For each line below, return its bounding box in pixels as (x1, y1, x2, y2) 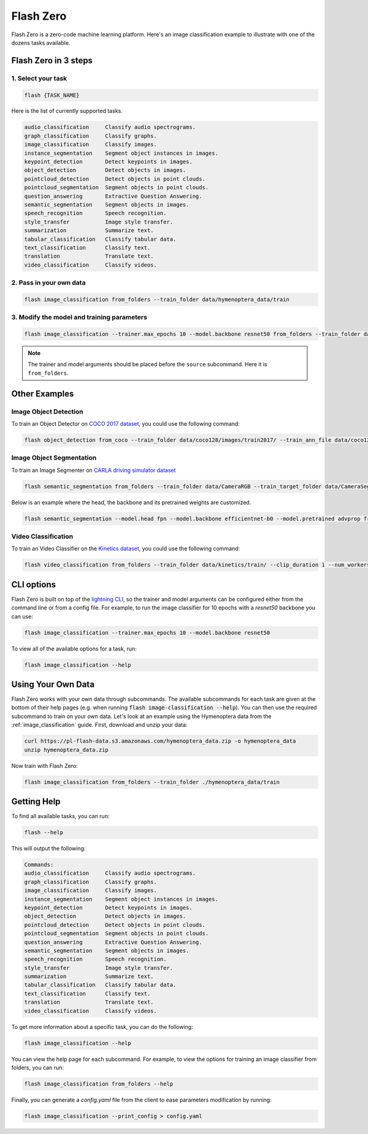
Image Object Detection (11, 407, 83, 416)
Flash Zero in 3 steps (11, 55, 93, 66)
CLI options (11, 579, 56, 590)
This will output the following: (11, 845, 86, 852)
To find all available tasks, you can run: (11, 813, 110, 820)
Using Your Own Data (11, 679, 95, 689)
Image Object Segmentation (11, 453, 97, 462)
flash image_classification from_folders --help (24, 1080, 174, 1087)
